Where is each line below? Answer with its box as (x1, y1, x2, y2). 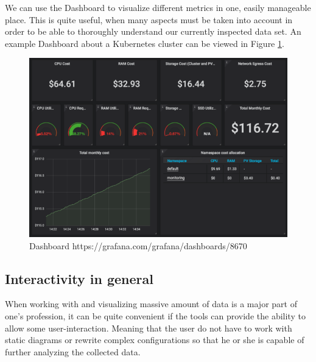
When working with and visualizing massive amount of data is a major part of (5, 297, 297, 310)
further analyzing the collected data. (5, 345, 141, 358)
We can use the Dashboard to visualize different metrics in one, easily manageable (5, 1, 311, 13)
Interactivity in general (5, 269, 153, 288)
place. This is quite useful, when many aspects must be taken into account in (5, 13, 293, 26)
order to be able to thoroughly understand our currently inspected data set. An (5, 25, 301, 38)
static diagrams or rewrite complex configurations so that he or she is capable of (5, 333, 304, 346)
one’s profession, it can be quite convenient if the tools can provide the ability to (5, 309, 306, 322)
